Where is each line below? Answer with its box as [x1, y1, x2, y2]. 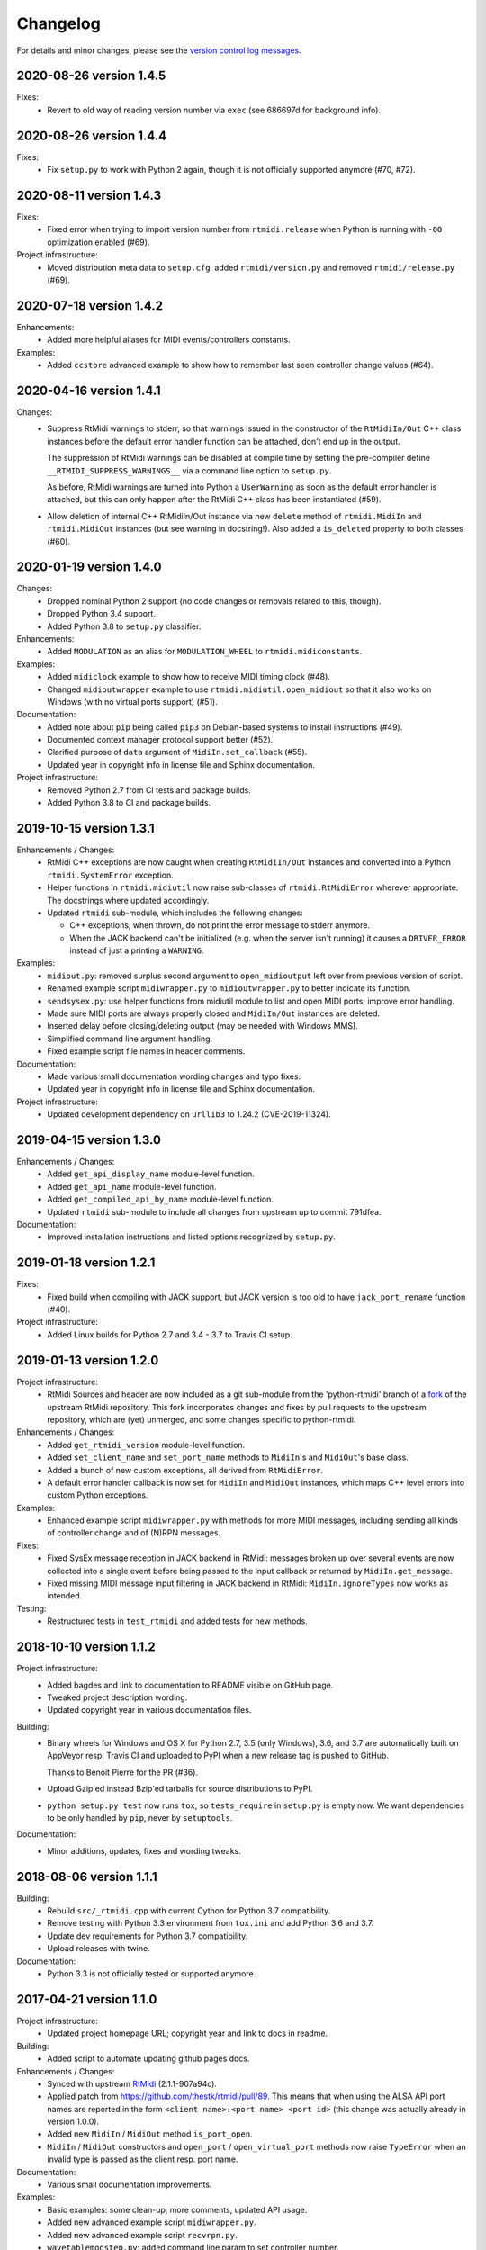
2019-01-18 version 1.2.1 [16, 1255, 156, 1271]
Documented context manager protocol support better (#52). [47, 734, 274, 745]
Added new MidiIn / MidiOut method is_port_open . [47, 2128, 253, 2139]
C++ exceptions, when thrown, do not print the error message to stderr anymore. [69, 920, 371, 931]
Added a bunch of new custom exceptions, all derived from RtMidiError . [47, 1464, 324, 1475]
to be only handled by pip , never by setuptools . [47, 1813, 233, 1823]
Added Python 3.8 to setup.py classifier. [47, 621, 202, 632]
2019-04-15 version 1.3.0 [16, 1132, 162, 1147]
